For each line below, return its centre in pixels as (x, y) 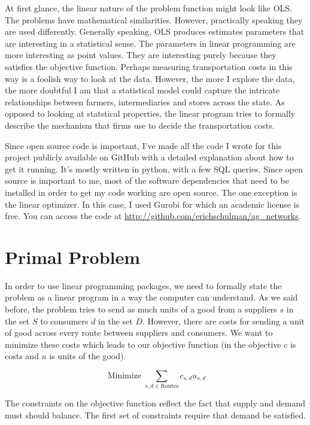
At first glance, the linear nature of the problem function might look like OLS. (148, 8)
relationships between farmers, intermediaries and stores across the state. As (145, 101)
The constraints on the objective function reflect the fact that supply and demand (155, 403)
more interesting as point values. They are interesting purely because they (141, 55)
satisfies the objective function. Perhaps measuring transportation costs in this (149, 66)
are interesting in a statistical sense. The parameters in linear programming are (150, 43)
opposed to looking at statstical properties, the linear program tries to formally (150, 113)
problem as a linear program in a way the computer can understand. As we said (151, 297)
